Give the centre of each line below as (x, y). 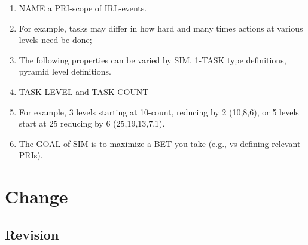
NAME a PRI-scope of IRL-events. (83, 8)
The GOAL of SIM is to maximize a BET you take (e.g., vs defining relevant (160, 143)
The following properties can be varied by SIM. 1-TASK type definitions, (153, 59)
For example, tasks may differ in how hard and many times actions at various (161, 28)
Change (36, 196)
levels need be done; (55, 40)
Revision (32, 234)
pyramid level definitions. (65, 71)
